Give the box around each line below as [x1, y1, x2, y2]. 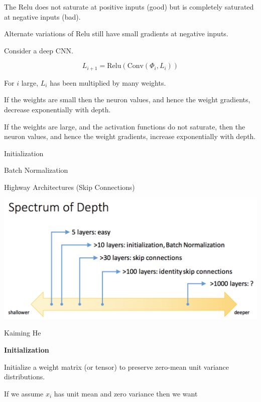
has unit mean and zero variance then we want [54, 388, 198, 398]
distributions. [4, 371, 45, 382]
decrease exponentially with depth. [4, 104, 111, 115]
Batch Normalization [4, 165, 68, 175]
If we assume [4, 388, 44, 398]
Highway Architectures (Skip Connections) [4, 181, 135, 192]
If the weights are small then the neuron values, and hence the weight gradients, [4, 94, 250, 105]
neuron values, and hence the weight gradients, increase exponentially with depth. [4, 131, 256, 142]
